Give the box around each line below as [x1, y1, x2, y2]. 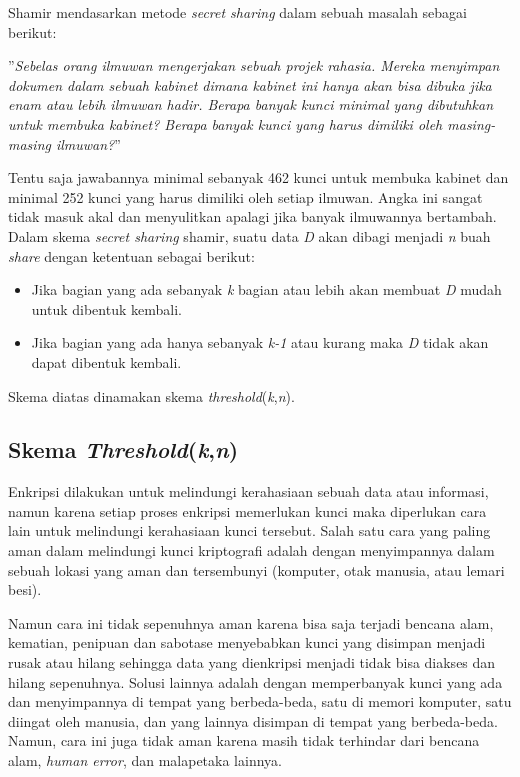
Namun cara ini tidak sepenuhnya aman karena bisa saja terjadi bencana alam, [8, 612, 494, 633]
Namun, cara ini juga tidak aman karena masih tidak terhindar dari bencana [8, 730, 480, 751]
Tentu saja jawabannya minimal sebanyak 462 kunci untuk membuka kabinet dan [8, 167, 509, 188]
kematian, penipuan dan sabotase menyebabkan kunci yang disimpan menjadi [8, 632, 486, 653]
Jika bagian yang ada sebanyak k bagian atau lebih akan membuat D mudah [31, 279, 502, 300]
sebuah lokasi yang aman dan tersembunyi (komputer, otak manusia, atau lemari [8, 559, 505, 580]
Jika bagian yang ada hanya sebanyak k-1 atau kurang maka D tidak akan [31, 332, 489, 353]
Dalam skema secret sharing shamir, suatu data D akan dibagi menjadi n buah [8, 225, 491, 246]
